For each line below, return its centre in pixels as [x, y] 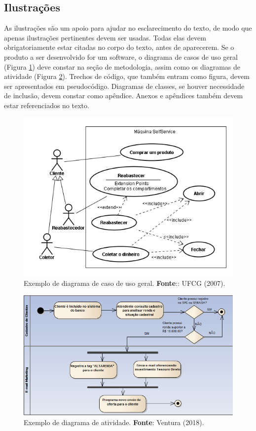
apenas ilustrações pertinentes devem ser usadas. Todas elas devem [105, 37]
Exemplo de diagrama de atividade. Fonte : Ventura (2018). [114, 422]
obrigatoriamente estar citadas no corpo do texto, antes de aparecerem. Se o [119, 47]
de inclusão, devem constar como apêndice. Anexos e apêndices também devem [124, 96]
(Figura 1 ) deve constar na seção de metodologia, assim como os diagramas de [122, 66]
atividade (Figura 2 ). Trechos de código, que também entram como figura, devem [127, 76]
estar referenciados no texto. [47, 105]
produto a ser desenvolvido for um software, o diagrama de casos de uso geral [121, 57]
